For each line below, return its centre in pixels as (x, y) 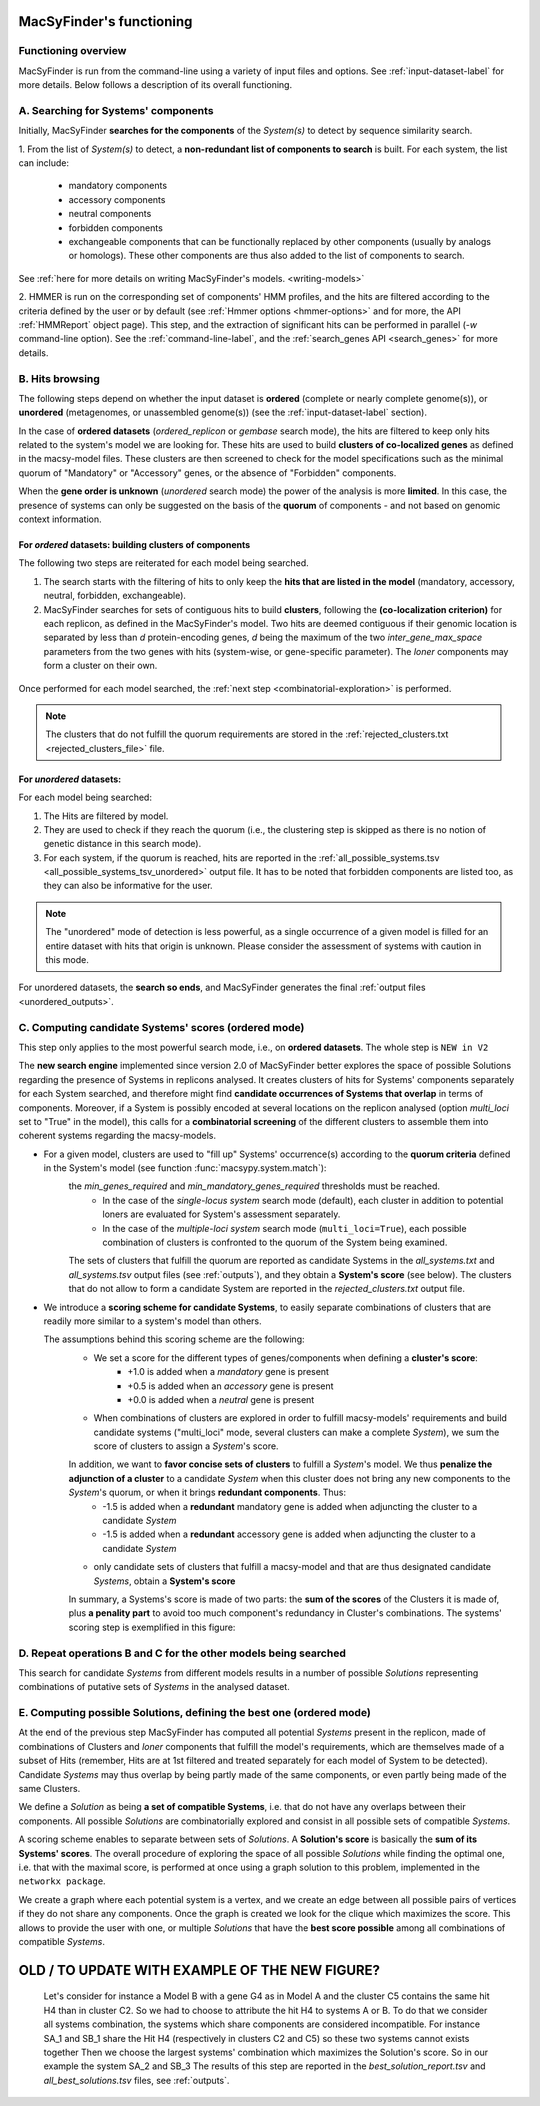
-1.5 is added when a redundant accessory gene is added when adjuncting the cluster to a (289, 1534)
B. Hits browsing (59, 378)
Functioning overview (72, 51)
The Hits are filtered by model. (106, 816)
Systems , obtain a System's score (164, 1581)
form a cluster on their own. (100, 666)
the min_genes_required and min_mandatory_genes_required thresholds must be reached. (254, 1186)
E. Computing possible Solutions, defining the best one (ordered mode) (195, 1713)
